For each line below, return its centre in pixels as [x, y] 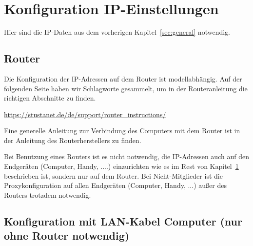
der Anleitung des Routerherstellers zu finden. [73, 140]
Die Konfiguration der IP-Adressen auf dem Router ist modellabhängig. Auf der [123, 78]
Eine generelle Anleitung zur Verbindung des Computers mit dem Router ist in [122, 131]
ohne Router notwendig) [67, 236]
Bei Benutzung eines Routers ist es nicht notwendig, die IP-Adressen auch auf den [126, 156]
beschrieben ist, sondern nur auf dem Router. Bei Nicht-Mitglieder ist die [113, 175]
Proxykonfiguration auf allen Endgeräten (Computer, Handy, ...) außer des [115, 185]
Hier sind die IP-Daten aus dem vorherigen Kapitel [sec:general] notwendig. [117, 32]
